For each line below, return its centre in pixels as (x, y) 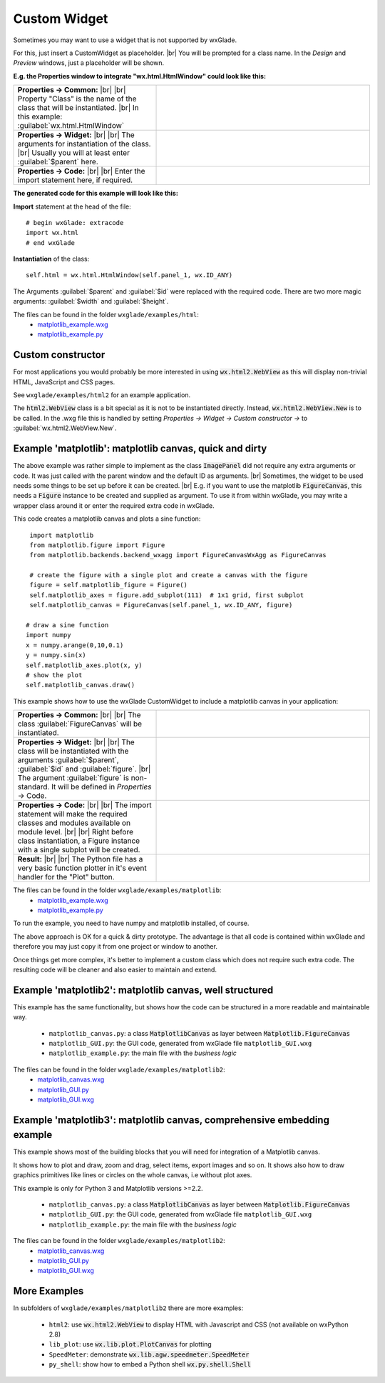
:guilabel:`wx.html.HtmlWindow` (71, 126)
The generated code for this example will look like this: (96, 194)
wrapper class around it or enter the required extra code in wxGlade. (114, 505)
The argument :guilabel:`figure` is (73, 778)
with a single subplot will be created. (79, 850)
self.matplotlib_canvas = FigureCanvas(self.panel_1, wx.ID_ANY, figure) (161, 605)
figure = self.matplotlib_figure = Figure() (109, 585)
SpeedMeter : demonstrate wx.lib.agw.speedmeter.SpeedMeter (149, 1354)
